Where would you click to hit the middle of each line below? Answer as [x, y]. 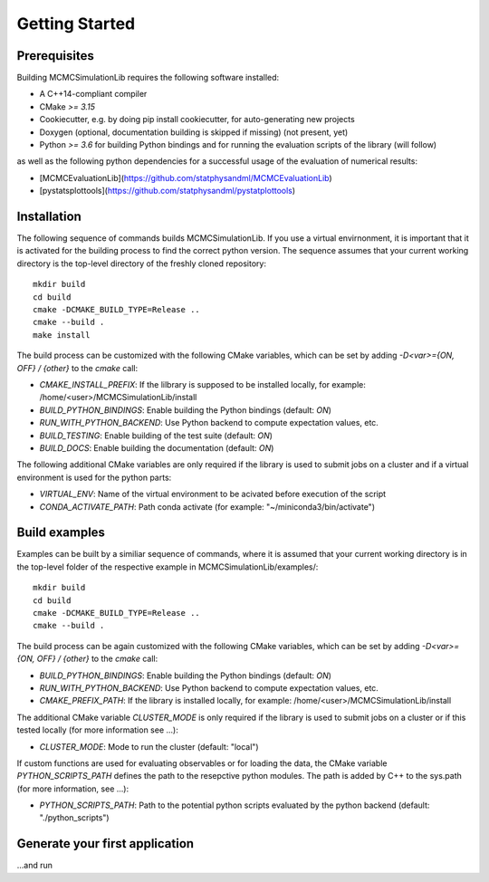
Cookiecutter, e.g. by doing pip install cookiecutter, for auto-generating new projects [197, 120]
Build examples [61, 533]
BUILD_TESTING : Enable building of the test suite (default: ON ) [156, 436]
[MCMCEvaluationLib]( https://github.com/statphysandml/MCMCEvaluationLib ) [186, 177]
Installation [49, 216]
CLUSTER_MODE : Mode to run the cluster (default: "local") [149, 746]
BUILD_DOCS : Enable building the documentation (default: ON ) [157, 447]
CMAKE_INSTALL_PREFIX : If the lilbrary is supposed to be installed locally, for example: [203, 384]
